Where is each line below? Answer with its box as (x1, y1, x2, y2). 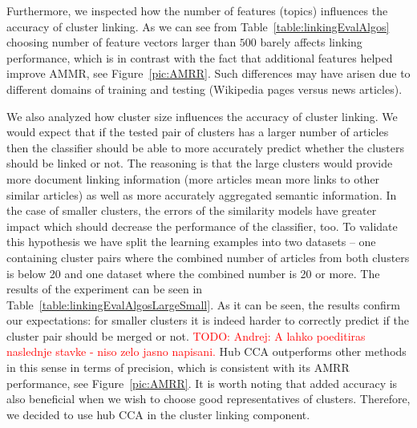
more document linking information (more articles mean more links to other (6, 170, 380, 187)
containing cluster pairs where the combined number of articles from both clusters (6, 248, 410, 265)
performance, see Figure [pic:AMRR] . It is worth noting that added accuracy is (6, 374, 398, 391)
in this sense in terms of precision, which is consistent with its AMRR (6, 359, 350, 376)
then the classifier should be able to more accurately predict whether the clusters (6, 139, 405, 155)
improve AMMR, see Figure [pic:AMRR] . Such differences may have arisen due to (6, 65, 411, 82)
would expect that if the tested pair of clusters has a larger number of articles (6, 123, 389, 140)
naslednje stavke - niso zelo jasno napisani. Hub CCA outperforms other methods (6, 343, 407, 360)
